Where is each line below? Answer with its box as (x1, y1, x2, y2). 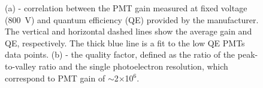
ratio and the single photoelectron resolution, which (38, 59, 228, 72)
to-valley (5, 59, 37, 72)
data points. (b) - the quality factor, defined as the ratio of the (5, 48, 235, 61)
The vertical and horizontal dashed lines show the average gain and (5, 25, 252, 37)
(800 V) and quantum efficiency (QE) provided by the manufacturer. (5, 13, 259, 26)
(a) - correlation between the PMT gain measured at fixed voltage (5, 2, 247, 14)
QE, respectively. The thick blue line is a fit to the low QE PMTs (5, 36, 245, 49)
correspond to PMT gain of (5, 71, 105, 84)
